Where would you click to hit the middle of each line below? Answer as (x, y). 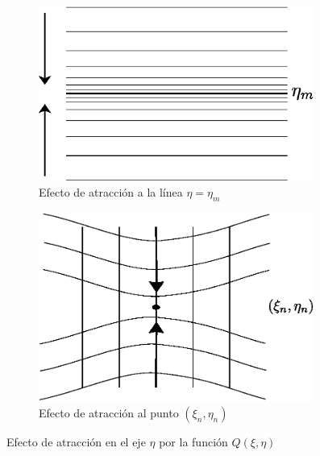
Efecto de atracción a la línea (111, 192)
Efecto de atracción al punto (109, 413)
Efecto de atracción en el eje (76, 442)
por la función (193, 442)
